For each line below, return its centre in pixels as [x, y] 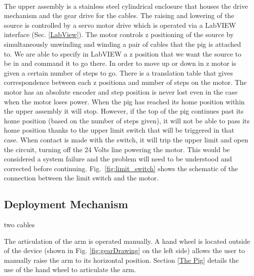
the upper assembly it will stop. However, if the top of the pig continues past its [124, 111]
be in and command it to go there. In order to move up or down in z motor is [120, 63]
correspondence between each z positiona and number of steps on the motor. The [125, 82]
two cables [20, 225]
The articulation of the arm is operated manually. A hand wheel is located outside [127, 241]
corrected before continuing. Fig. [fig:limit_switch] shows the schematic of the [121, 168]
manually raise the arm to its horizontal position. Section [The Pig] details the [121, 260]
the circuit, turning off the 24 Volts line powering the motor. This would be [117, 149]
